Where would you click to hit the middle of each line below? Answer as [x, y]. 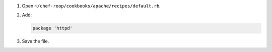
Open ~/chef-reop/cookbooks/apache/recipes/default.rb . [91, 6]
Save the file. [36, 41]
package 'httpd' [53, 28]
